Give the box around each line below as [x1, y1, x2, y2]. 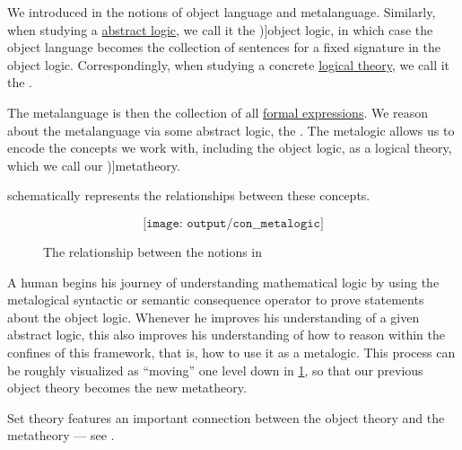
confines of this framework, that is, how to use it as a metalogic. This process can [7, 342, 456, 361]
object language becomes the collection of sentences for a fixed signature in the [7, 38, 440, 57]
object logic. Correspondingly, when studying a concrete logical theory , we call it [7, 55, 450, 74]
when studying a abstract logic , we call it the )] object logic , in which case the [7, 20, 433, 39]
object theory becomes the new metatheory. [7, 378, 247, 397]
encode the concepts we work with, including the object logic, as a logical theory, [7, 138, 452, 157]
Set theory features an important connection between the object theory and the [7, 408, 445, 427]
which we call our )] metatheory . [7, 155, 180, 174]
